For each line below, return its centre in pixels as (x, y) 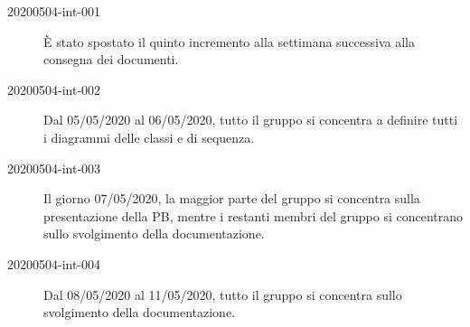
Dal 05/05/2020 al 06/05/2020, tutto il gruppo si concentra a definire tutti (251, 120)
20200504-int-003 (54, 168)
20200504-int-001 (54, 11)
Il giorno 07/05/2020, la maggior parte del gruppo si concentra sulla (232, 198)
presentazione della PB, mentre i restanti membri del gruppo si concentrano (254, 215)
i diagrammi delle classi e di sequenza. (149, 137)
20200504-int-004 (54, 263)
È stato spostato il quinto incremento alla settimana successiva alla (230, 41)
